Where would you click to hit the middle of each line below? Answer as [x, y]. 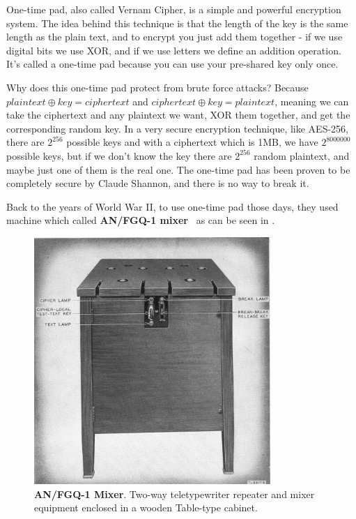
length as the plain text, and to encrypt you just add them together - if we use [175, 37]
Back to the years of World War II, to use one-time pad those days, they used [172, 206]
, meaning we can [312, 101]
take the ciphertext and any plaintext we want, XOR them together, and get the [178, 115]
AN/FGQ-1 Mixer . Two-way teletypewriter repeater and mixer [175, 494]
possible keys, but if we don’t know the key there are [119, 155]
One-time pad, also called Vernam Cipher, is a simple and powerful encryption [174, 9]
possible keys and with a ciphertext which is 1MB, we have [192, 142]
